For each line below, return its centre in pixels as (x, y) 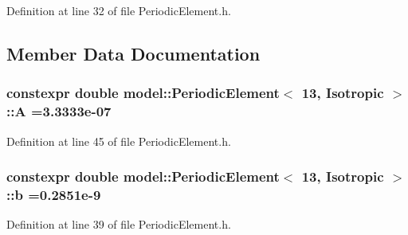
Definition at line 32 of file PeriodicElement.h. (119, 10)
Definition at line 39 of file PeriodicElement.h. (119, 224)
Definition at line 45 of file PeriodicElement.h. (119, 141)
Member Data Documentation (133, 53)
